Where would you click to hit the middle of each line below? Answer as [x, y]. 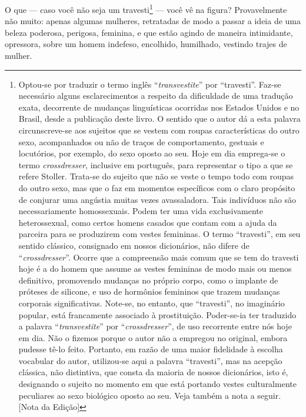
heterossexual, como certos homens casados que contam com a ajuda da [148, 222]
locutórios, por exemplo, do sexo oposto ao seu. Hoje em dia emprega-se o [152, 153]
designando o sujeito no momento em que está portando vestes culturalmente [157, 384]
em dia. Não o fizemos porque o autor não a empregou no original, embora [153, 337]
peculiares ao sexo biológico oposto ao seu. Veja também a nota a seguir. [150, 395]
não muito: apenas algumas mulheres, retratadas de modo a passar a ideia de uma [153, 21]
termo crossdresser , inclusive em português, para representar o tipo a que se [156, 164]
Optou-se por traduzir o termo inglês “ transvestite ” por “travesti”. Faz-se [150, 84]
